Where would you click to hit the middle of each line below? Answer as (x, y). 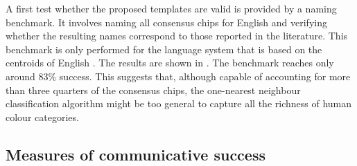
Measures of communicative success (136, 154)
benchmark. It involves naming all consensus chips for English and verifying (166, 22)
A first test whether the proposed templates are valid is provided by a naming (171, 8)
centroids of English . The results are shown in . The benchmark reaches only (170, 63)
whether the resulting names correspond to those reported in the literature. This (177, 36)
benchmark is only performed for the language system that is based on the (164, 49)
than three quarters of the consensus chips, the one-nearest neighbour (153, 90)
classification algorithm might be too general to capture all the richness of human (179, 103)
